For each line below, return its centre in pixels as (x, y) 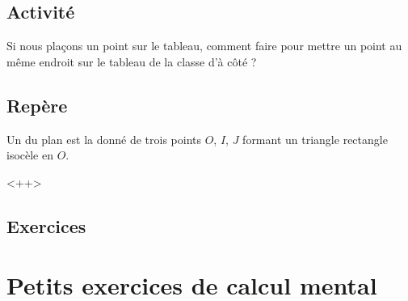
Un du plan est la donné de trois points (104, 139)
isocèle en (30, 155)
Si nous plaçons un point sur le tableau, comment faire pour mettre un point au (204, 46)
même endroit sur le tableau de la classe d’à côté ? (132, 61)
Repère (37, 105)
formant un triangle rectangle (315, 139)
